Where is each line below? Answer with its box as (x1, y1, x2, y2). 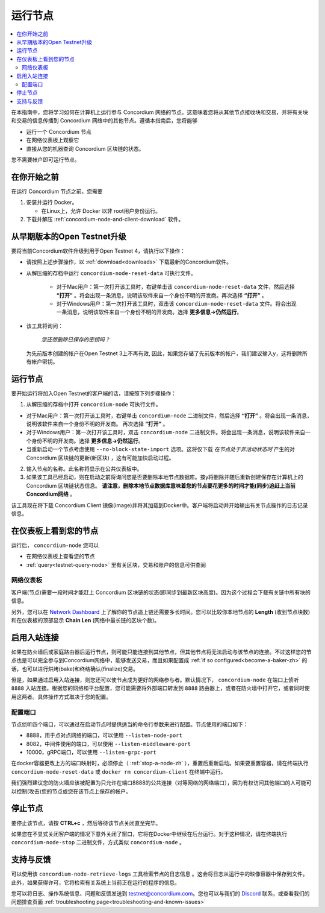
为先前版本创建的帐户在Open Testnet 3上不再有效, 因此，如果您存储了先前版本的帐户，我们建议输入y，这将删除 (26, 350, 303, 357)
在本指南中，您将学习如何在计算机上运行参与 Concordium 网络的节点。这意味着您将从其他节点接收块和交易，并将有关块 (11, 109, 308, 116)
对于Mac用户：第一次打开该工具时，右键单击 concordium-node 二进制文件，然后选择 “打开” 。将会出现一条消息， (26, 412, 312, 419)
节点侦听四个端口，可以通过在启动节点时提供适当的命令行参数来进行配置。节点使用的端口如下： (11, 721, 249, 728)
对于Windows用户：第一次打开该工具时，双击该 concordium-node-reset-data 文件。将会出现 (56, 300, 297, 307)
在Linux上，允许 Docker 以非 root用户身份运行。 (41, 207, 161, 214)
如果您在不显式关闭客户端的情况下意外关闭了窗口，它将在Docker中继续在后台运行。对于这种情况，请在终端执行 (11, 830, 288, 838)
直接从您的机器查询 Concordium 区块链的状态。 (26, 145, 144, 152)
